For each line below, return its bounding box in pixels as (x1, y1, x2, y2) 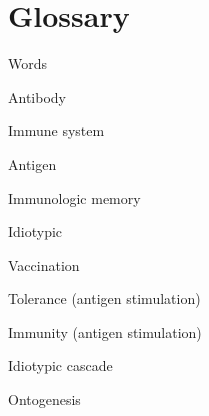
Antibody (8, 86, 66, 107)
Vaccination (8, 254, 80, 275)
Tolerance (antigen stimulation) (8, 288, 201, 309)
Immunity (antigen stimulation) (8, 321, 202, 342)
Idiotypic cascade (8, 355, 113, 376)
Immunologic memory (8, 187, 141, 208)
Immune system (8, 120, 105, 141)
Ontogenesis (8, 389, 81, 410)
